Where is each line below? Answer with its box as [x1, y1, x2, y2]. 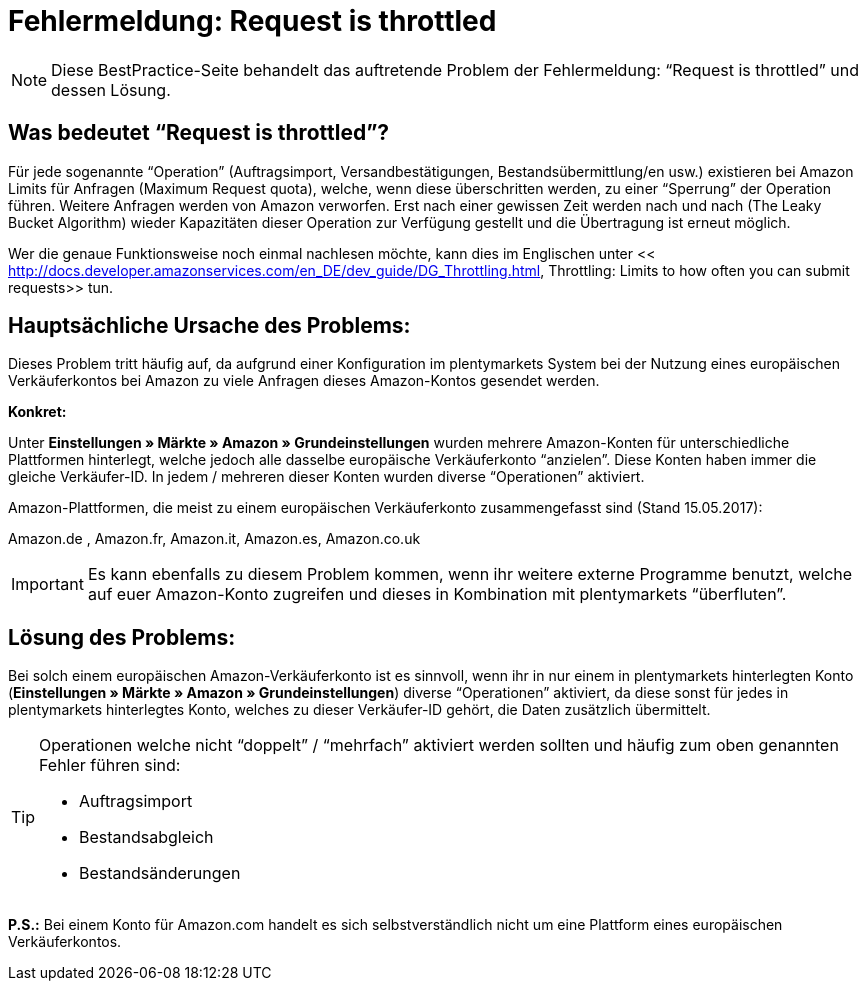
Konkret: [8, 403, 67, 421]
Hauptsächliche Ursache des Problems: [8, 313, 411, 339]
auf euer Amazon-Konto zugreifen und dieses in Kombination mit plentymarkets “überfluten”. [87, 584, 787, 605]
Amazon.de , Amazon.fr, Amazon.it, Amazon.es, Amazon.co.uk [8, 530, 421, 548]
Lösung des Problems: [8, 624, 236, 650]
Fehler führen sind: [39, 755, 181, 776]
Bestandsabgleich [79, 827, 214, 848]
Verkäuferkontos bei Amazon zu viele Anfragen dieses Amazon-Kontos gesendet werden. [8, 372, 600, 390]
